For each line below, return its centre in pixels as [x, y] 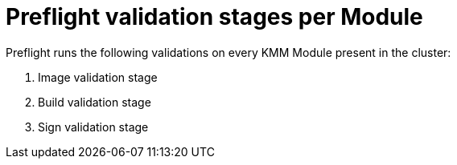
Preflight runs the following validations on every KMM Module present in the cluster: [228, 52]
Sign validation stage [93, 127]
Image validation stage [98, 77]
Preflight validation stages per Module [214, 17]
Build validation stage [95, 102]
